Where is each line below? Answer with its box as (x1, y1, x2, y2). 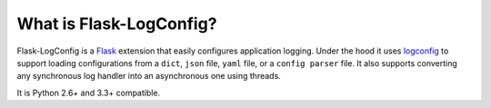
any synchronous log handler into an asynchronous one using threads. (16, 71, 281, 82)
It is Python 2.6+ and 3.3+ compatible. (16, 87, 161, 98)
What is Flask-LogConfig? (16, 14, 217, 34)
